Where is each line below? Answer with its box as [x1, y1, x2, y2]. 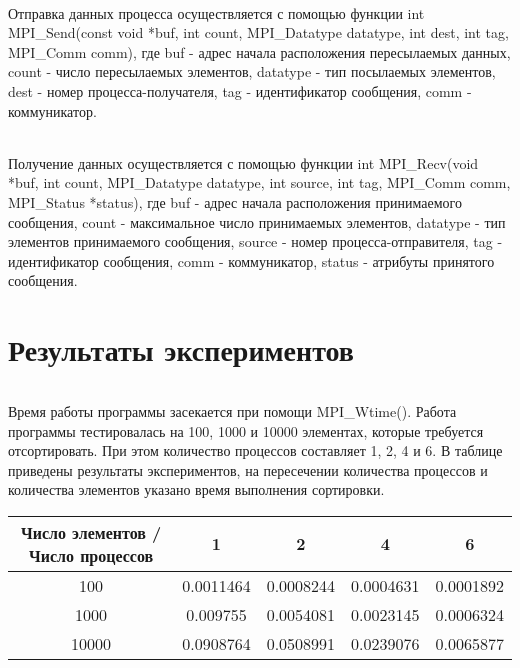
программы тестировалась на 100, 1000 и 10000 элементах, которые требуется [8, 420, 484, 441]
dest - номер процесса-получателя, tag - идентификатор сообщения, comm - [8, 80, 472, 101]
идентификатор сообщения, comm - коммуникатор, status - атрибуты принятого [8, 250, 495, 271]
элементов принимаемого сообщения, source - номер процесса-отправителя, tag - [8, 231, 503, 252]
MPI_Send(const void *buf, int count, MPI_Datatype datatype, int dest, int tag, [8, 22, 509, 43]
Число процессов [28, 543, 154, 567]
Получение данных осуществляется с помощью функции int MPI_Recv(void [8, 152, 479, 173]
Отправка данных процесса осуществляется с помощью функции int [8, 2, 425, 23]
